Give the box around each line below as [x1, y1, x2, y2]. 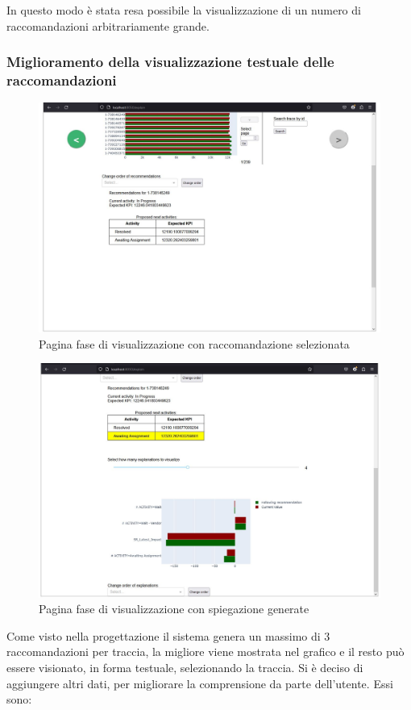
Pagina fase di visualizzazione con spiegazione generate [39, 600, 309, 617]
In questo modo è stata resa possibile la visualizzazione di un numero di [6, 2, 361, 18]
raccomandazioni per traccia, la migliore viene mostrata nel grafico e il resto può [6, 643, 405, 660]
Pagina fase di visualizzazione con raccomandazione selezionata [39, 335, 350, 352]
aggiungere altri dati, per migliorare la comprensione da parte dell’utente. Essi [6, 674, 393, 691]
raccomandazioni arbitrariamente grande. [6, 17, 210, 34]
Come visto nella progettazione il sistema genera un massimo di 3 [6, 627, 330, 644]
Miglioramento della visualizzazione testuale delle [6, 52, 334, 72]
